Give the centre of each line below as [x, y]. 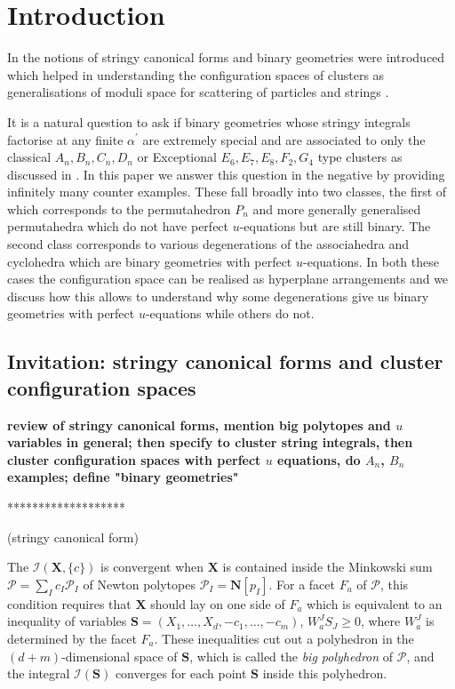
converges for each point [181, 673]
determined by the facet [72, 638]
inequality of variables [67, 621]
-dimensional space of [120, 656]
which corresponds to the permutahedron [119, 208]
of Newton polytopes [139, 584]
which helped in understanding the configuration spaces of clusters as [196, 74]
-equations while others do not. [230, 313]
